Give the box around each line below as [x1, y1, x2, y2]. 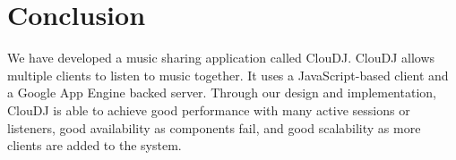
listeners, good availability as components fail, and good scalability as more [7, 118, 421, 137]
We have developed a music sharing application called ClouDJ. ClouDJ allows [7, 48, 435, 67]
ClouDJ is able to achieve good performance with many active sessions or [7, 100, 410, 119]
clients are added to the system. [7, 136, 182, 155]
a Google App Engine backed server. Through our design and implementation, [7, 83, 436, 102]
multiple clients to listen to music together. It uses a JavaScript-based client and [7, 65, 449, 84]
